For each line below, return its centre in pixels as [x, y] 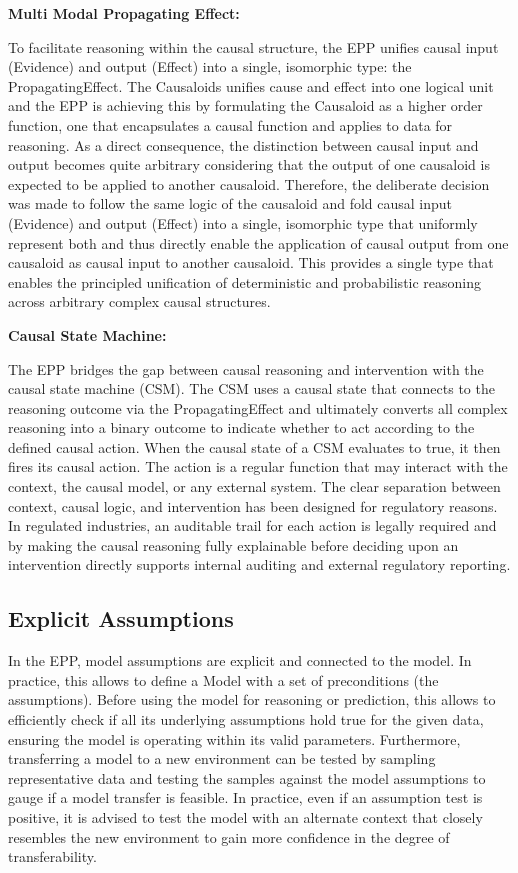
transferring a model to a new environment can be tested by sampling [222, 758]
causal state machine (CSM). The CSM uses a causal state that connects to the [251, 388]
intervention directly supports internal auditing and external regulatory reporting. [259, 564]
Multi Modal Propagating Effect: [124, 13]
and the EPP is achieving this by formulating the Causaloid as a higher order [245, 105]
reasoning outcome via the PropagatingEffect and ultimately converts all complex [258, 407]
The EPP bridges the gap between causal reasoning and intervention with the [246, 368]
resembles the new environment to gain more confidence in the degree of [229, 836]
